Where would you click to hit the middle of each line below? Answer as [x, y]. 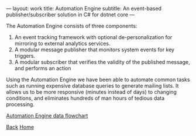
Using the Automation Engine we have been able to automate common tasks [98, 79]
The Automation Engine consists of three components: [72, 26]
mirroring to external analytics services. [62, 43]
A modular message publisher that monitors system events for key [94, 50]
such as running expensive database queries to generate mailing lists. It [92, 86]
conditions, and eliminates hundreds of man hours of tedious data [85, 98]
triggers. [25, 56]
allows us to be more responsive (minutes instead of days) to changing [92, 92]
